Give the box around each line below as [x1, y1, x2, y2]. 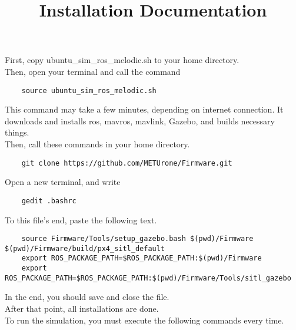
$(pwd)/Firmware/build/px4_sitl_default [5, 244, 165, 253]
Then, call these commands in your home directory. [5, 138, 190, 150]
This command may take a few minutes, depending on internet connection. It [5, 103, 284, 115]
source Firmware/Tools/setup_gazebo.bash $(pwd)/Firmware [21, 235, 254, 243]
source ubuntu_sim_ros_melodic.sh [21, 86, 157, 95]
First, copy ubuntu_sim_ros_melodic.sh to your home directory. [5, 54, 240, 66]
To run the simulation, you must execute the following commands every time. [5, 313, 284, 326]
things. [5, 126, 29, 138]
